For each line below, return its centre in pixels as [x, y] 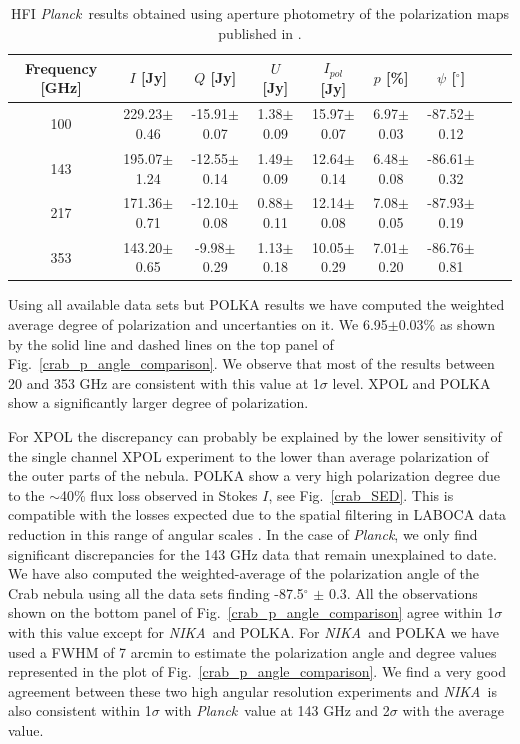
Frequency [61, 67]
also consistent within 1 [80, 710]
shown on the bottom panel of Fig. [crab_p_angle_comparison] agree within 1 [251, 612]
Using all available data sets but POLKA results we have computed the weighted [256, 304]
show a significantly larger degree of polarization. [158, 402]
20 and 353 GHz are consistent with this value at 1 [164, 382]
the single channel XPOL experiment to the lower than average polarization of [248, 455]
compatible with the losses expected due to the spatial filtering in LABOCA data [257, 514]
